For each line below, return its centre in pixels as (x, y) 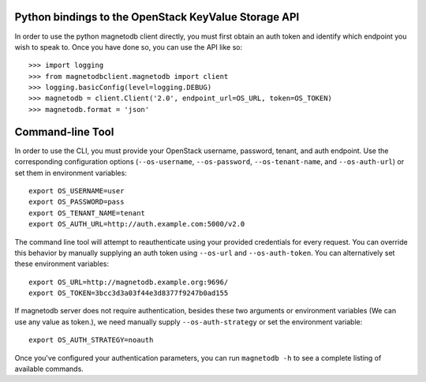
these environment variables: (62, 264)
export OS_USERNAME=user (77, 191)
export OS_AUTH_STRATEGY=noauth (91, 340)
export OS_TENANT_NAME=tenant (87, 213)
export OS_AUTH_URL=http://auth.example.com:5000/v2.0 (137, 224)
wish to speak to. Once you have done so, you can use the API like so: (129, 47)
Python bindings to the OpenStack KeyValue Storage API (157, 17)
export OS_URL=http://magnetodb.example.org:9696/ (129, 282)
